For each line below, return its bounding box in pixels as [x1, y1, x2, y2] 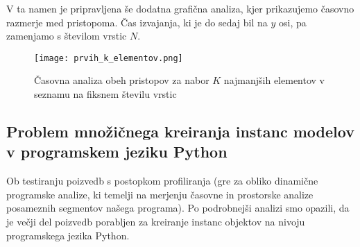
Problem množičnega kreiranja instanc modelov [6, 121, 354, 142]
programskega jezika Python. [6, 228, 130, 242]
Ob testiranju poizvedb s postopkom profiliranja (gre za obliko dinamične [6, 173, 318, 188]
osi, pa [279, 15, 307, 29]
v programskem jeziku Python [6, 141, 228, 162]
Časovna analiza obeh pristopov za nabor [34, 73, 209, 87]
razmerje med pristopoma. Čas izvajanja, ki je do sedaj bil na [6, 15, 268, 29]
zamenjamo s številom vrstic [6, 28, 127, 43]
